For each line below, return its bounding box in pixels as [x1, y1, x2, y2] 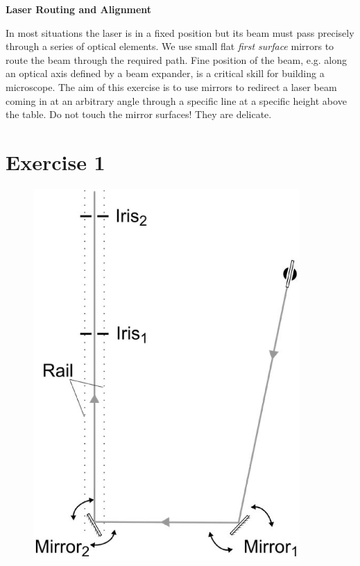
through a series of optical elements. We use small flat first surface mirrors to [6, 39, 334, 53]
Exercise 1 [6, 147, 105, 176]
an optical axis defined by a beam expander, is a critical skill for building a [6, 66, 325, 81]
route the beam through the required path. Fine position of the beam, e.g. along [6, 52, 348, 67]
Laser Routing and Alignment [6, 2, 152, 16]
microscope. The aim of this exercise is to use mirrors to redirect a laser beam [6, 79, 337, 94]
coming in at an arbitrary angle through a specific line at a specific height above [6, 93, 347, 108]
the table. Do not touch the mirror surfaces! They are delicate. [6, 107, 272, 122]
